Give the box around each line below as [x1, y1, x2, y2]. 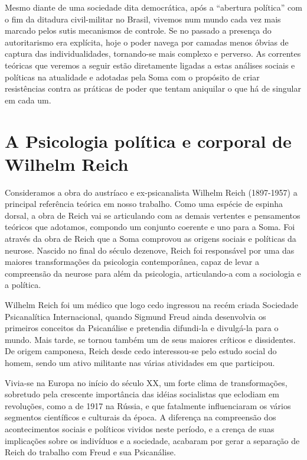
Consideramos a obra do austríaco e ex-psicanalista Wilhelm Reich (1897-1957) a [5, 186, 298, 198]
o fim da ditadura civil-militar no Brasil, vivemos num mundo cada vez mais [5, 12, 281, 25]
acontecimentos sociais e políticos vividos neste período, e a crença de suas [5, 422, 275, 435]
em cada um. [5, 93, 51, 106]
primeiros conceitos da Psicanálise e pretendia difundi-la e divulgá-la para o [5, 322, 279, 334]
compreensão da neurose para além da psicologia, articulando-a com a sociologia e [5, 267, 301, 279]
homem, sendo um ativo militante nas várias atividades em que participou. [5, 356, 275, 368]
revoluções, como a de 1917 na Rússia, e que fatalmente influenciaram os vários [5, 399, 291, 412]
